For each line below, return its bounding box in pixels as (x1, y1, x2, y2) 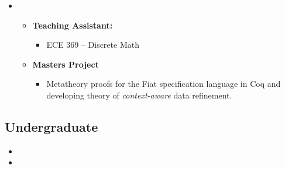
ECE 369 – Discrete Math (46, 38, 139, 51)
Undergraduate (5, 117, 98, 135)
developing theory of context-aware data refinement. (46, 89, 232, 101)
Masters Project (32, 58, 99, 70)
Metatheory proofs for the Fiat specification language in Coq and (46, 78, 281, 90)
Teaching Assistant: (32, 19, 113, 31)
